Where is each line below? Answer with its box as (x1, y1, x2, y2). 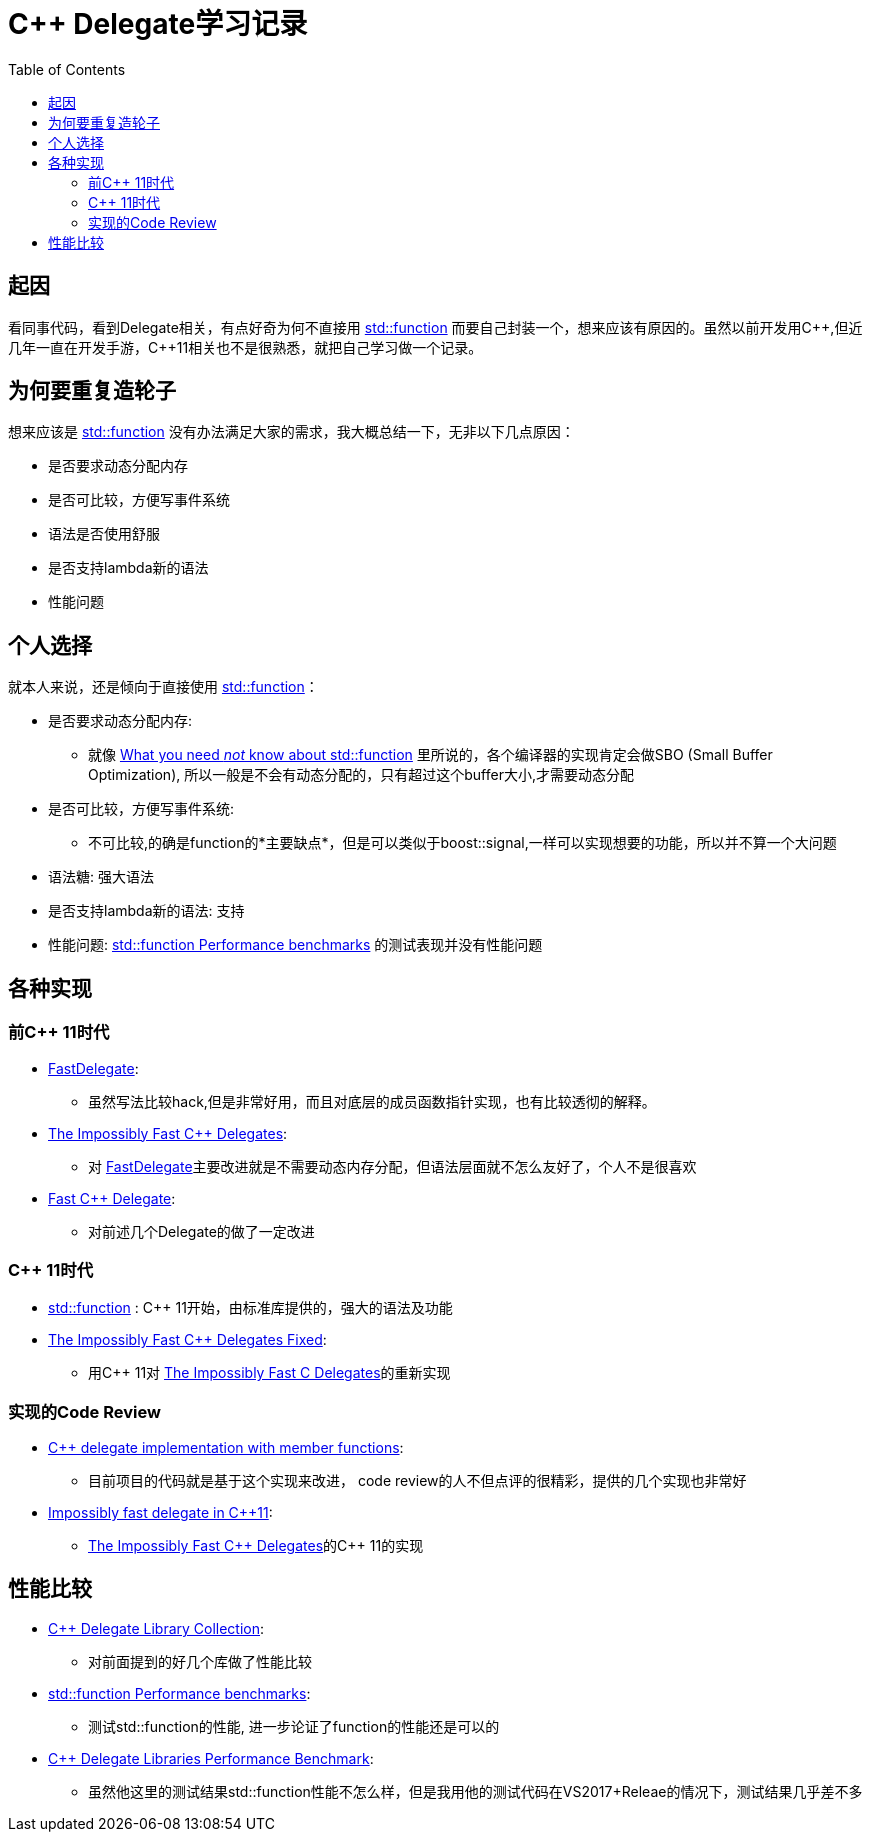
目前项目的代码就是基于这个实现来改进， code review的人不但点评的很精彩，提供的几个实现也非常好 (88, 1472, 747, 1489)
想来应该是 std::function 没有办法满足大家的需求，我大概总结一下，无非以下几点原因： (8, 423, 575, 441)
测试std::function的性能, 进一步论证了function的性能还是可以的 (88, 1717, 500, 1735)
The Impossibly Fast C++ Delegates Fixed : (48, 1331, 327, 1349)
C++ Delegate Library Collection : (48, 1619, 265, 1637)
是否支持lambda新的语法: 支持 (48, 902, 245, 920)
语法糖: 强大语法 (48, 868, 154, 886)
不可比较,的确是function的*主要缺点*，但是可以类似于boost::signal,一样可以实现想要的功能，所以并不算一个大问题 (88, 834, 837, 852)
